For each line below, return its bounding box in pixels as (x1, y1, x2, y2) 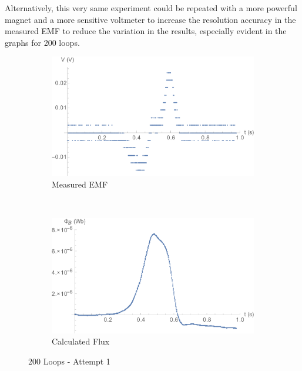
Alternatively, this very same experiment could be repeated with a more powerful (5, 2, 297, 14)
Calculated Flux (52, 335, 110, 347)
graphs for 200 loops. (5, 36, 80, 48)
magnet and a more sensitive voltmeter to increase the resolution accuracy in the (5, 13, 296, 25)
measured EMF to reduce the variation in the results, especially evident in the (5, 25, 287, 37)
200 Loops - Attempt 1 (28, 355, 110, 367)
